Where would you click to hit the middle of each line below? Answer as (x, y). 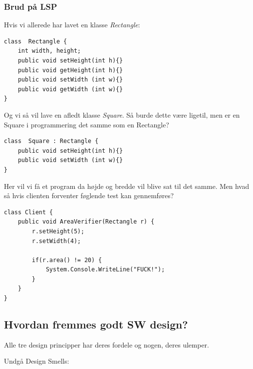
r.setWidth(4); (56, 241)
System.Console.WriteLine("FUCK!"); (105, 270)
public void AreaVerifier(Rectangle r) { (86, 222)
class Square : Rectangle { (51, 141)
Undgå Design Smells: (37, 361)
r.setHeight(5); (58, 231)
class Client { (29, 212)
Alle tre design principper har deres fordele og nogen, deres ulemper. (106, 344)
